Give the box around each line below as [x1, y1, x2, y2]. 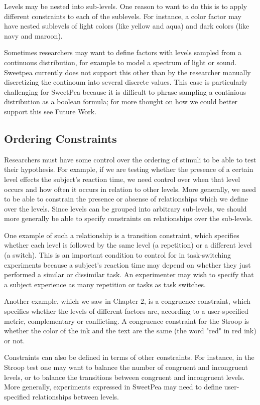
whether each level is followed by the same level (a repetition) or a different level [4, 240, 252, 250]
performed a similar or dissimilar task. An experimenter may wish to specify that [4, 269, 254, 280]
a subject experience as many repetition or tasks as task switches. [4, 279, 206, 289]
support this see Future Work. [4, 106, 97, 116]
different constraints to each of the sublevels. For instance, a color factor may [4, 11, 241, 21]
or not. [4, 335, 25, 345]
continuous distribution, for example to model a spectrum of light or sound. [4, 57, 237, 67]
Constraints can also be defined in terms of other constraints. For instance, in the [4, 352, 254, 362]
